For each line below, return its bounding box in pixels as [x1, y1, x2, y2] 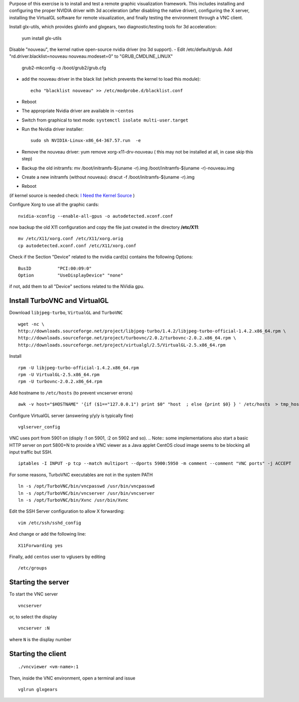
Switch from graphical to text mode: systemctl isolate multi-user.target [21, 117, 189, 123]
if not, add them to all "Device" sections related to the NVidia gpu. [9, 283, 145, 289]
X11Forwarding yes [18, 543, 63, 548]
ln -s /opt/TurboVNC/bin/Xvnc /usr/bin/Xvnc [18, 497, 129, 503]
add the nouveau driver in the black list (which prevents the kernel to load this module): [21, 76, 201, 82]
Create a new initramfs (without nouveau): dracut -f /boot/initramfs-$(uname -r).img [21, 174, 195, 180]
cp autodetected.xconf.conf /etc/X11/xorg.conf [18, 243, 137, 249]
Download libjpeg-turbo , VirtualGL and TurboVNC [9, 309, 123, 316]
